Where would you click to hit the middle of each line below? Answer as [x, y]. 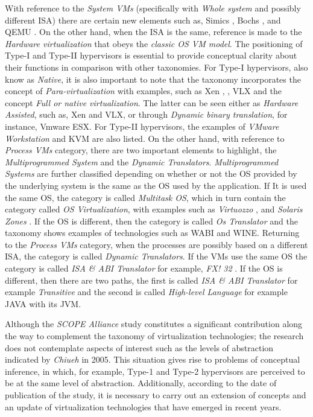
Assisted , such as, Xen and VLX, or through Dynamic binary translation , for [146, 114]
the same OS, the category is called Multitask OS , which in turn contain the [145, 197]
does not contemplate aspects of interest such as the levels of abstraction [139, 347]
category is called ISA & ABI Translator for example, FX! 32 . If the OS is [144, 268]
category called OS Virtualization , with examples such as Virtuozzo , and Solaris [154, 209]
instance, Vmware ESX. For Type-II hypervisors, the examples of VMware [142, 126]
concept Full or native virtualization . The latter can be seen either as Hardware [152, 102]
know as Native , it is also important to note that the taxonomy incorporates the [153, 79]
